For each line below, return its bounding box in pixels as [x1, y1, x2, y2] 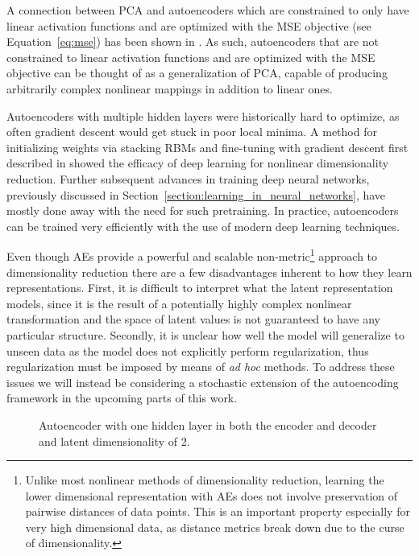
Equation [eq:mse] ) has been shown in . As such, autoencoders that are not [6, 33, 379, 50]
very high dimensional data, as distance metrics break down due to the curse [25, 518, 404, 535]
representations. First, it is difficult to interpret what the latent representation [6, 279, 393, 296]
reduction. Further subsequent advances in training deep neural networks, [6, 170, 370, 187]
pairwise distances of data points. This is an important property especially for [25, 503, 410, 520]
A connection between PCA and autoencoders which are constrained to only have [6, 2, 409, 18]
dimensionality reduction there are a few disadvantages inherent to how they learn [6, 263, 413, 280]
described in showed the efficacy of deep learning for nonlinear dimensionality [6, 154, 389, 171]
